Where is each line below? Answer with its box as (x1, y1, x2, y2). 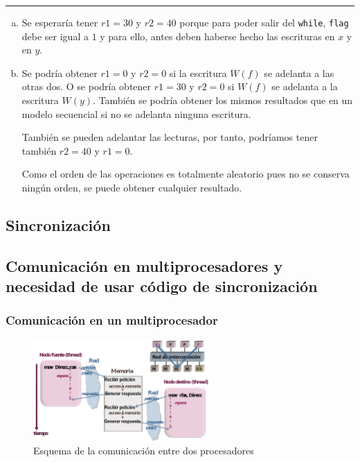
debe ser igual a (21, 28, 89, 43)
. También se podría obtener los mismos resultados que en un (93, 93, 353, 108)
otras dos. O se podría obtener (21, 79, 152, 94)
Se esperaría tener (21, 15, 98, 29)
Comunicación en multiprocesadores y (6, 255, 283, 276)
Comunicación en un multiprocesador (6, 311, 218, 329)
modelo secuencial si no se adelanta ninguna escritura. (21, 106, 251, 121)
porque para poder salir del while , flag (179, 15, 349, 29)
